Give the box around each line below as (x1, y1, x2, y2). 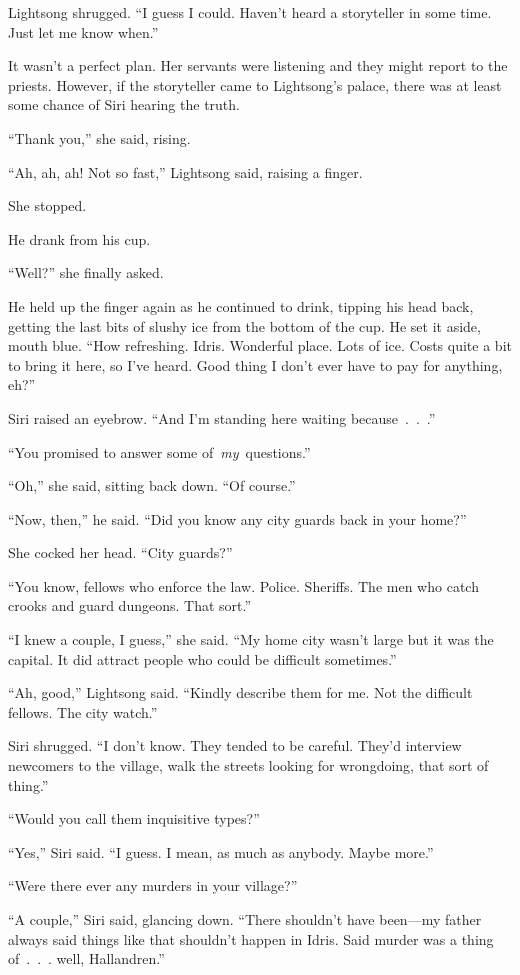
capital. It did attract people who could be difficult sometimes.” (8, 648, 397, 669)
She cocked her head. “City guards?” (8, 542, 233, 563)
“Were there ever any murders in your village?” (8, 875, 298, 896)
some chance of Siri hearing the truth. (8, 94, 240, 115)
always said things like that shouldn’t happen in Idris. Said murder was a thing (8, 928, 494, 949)
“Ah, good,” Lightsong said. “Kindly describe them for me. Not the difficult (8, 682, 473, 703)
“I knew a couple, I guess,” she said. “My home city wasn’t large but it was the (8, 629, 494, 650)
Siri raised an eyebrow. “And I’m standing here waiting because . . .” (8, 407, 436, 428)
